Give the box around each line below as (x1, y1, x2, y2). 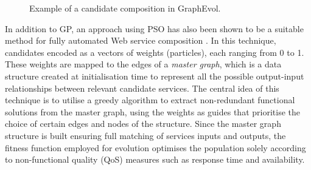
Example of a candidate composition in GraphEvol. (29, 2, 221, 14)
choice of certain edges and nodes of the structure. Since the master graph (5, 117, 281, 130)
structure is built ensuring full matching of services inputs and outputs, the (5, 129, 286, 141)
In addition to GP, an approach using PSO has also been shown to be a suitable (5, 22, 304, 35)
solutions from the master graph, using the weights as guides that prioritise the (5, 105, 300, 118)
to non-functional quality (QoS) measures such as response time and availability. (5, 153, 305, 166)
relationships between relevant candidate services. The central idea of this (5, 81, 279, 94)
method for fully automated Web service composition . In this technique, (5, 34, 276, 47)
